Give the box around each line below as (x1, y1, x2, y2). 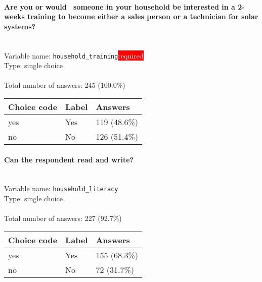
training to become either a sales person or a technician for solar (27, 11, 258, 22)
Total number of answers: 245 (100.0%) (4, 80, 125, 90)
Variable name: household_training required (4, 50, 144, 61)
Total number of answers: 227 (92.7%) (4, 213, 122, 223)
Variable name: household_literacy (4, 183, 118, 194)
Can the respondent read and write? (4, 154, 134, 164)
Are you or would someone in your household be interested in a (4, 1, 235, 12)
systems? (4, 21, 36, 31)
